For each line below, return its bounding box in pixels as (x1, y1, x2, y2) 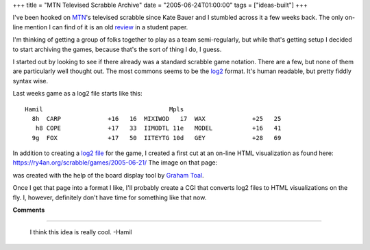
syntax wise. (12, 77, 49, 85)
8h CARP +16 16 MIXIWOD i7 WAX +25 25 (32, 115, 282, 122)
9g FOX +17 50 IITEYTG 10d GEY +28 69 (32, 134, 282, 141)
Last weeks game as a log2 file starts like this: (12, 89, 143, 98)
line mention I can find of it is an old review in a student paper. (12, 23, 188, 31)
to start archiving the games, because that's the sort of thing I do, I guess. (12, 45, 222, 53)
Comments (12, 206, 45, 214)
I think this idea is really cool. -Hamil (29, 228, 132, 236)
